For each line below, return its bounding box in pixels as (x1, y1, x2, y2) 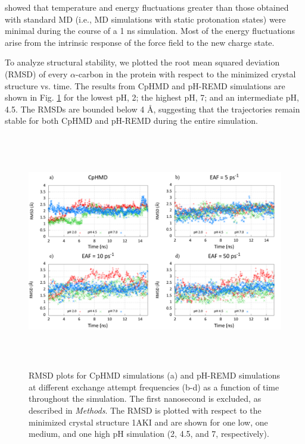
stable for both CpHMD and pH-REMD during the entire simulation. (5, 114, 258, 127)
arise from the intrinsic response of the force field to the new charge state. (5, 36, 275, 48)
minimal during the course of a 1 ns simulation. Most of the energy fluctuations (5, 24, 295, 37)
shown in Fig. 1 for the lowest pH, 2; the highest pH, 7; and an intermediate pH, (5, 91, 300, 104)
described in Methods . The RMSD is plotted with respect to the (29, 404, 262, 417)
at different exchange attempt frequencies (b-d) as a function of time (29, 380, 279, 393)
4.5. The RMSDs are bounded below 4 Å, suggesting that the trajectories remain (5, 102, 300, 115)
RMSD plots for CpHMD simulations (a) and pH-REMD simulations (29, 369, 281, 382)
